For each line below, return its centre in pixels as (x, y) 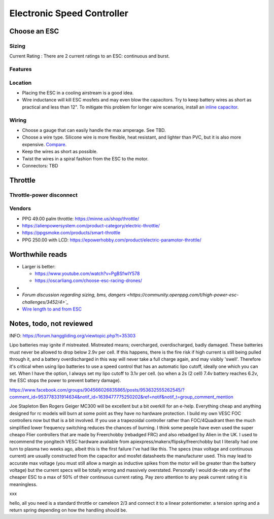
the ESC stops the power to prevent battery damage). (65, 380)
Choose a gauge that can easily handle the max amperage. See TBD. (94, 130)
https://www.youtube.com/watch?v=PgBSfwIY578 (87, 273)
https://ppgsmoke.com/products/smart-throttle (71, 233)
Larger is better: (39, 266)
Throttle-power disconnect (44, 195)
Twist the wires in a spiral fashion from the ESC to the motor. (85, 159)
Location (21, 83)
